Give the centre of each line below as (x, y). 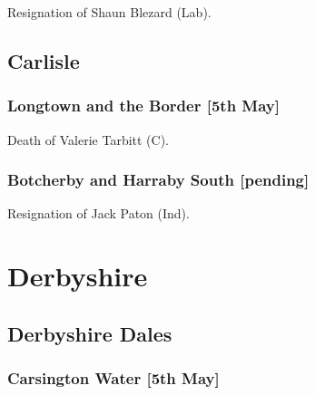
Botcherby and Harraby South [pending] (158, 180)
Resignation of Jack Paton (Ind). (98, 213)
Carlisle (44, 60)
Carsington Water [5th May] (113, 378)
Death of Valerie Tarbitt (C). (89, 139)
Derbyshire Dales (90, 333)
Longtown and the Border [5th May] (143, 106)
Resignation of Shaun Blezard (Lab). (109, 12)
